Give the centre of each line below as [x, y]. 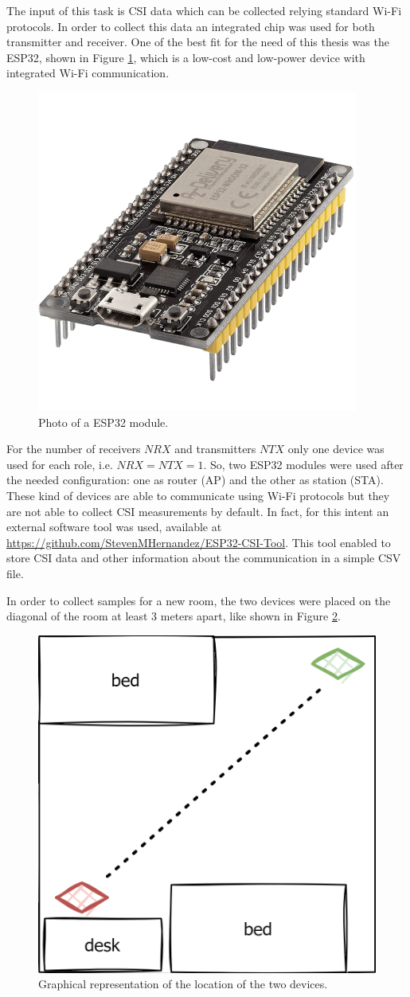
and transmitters [215, 449]
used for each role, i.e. [60, 464]
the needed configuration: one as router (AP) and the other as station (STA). [195, 480]
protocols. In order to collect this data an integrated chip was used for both [191, 26]
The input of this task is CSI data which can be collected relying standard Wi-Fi [204, 10]
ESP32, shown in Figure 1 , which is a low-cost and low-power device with [186, 57]
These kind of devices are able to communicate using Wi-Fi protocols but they [198, 495]
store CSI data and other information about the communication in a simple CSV [204, 558]
